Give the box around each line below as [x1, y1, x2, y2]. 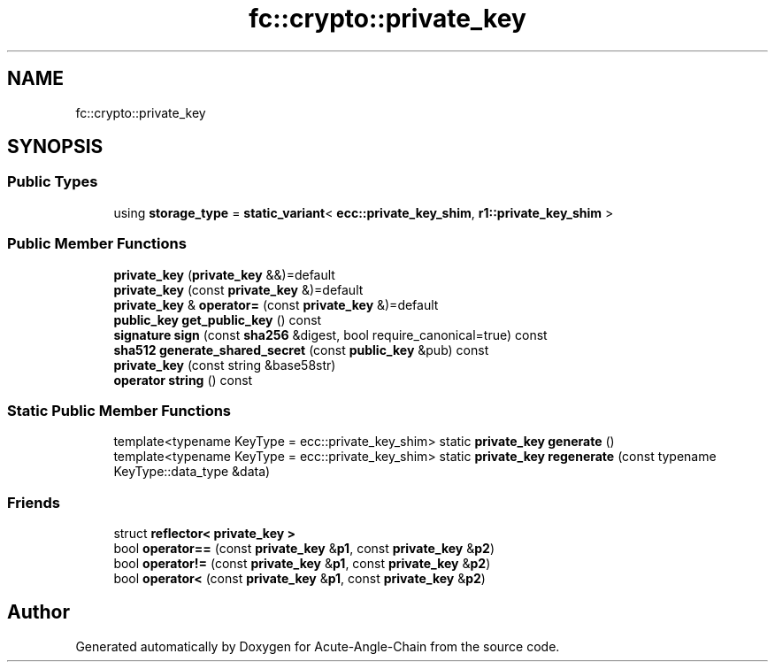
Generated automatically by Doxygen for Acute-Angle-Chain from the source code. [75, 638, 560, 654]
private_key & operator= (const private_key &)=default [113, 296, 439, 312]
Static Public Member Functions [7, 401, 232, 419]
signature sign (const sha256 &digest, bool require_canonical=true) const [113, 327, 548, 342]
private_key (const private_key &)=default [113, 281, 364, 297]
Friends [7, 493, 60, 511]
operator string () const [113, 372, 253, 388]
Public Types [7, 173, 98, 191]
